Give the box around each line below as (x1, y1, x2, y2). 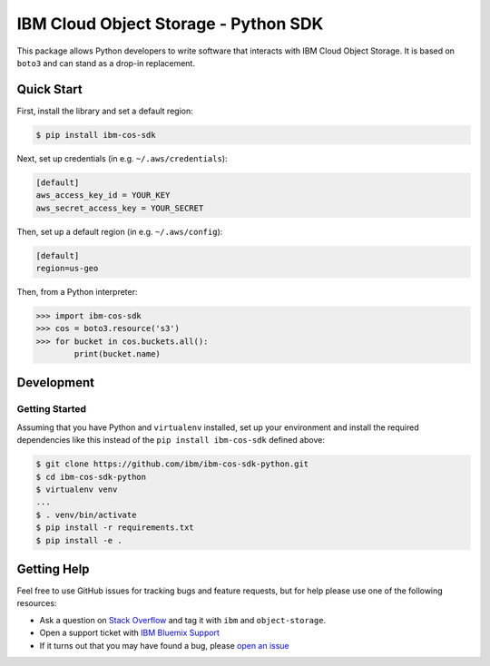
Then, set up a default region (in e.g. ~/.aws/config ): (16, 226, 223, 237)
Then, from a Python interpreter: (16, 286, 138, 297)
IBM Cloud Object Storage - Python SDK (16, 14, 324, 34)
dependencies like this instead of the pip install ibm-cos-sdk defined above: (16, 435, 326, 446)
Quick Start (16, 82, 83, 97)
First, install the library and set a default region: (16, 105, 194, 116)
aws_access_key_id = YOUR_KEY (35, 191, 171, 201)
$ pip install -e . (35, 535, 122, 545)
